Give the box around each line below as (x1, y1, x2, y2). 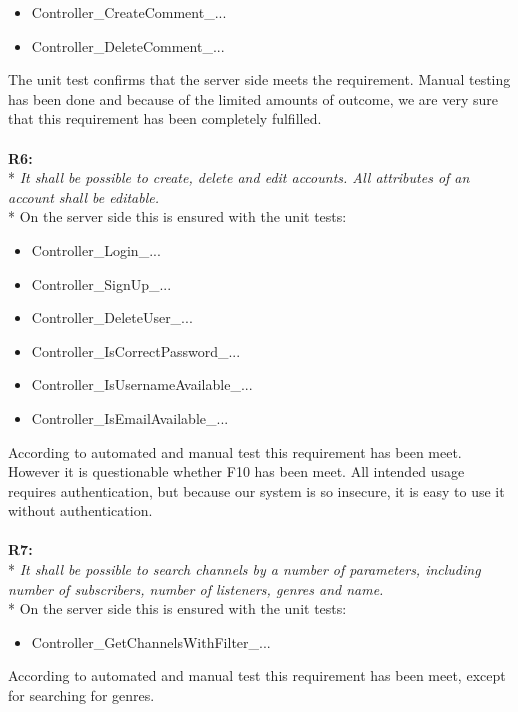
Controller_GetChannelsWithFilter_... (31, 631, 271, 652)
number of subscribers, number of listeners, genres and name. (8, 578, 384, 599)
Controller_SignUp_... (31, 273, 172, 294)
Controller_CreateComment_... (31, 2, 227, 22)
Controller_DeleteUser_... (31, 307, 193, 328)
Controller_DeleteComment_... (31, 35, 225, 56)
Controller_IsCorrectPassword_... (31, 340, 241, 361)
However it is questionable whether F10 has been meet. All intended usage (8, 461, 465, 482)
